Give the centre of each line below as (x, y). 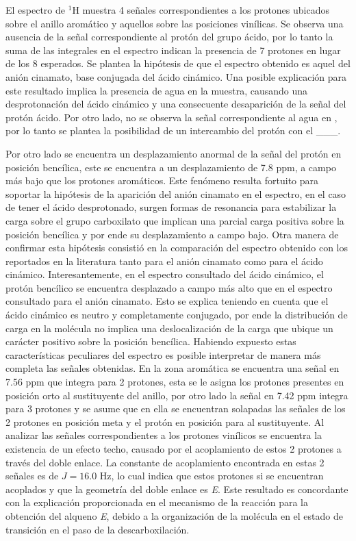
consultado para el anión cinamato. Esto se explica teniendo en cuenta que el (167, 301)
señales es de (32, 476)
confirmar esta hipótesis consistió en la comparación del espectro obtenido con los (177, 248)
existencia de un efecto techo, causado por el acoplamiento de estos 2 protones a (174, 449)
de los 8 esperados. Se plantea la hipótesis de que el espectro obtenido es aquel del (178, 63)
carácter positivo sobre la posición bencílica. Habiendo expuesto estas (151, 341)
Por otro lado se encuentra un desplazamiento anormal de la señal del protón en (174, 153)
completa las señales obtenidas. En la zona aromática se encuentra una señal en (173, 368)
